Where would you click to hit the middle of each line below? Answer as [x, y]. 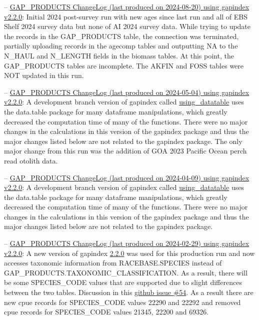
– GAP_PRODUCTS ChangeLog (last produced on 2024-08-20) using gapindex [127, 6]
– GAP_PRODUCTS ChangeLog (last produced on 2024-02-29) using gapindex [127, 243]
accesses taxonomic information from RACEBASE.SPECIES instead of [113, 263]
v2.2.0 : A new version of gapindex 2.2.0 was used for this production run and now [129, 253]
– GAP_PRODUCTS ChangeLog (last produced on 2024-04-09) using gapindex [127, 177]
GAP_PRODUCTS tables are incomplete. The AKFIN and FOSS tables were [124, 65]
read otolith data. [31, 160]
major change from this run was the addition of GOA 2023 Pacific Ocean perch [125, 151]
